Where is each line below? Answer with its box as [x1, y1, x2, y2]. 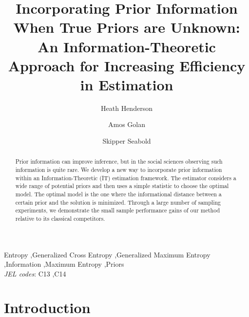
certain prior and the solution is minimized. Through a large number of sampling [15, 198, 221, 206]
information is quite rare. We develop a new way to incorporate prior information [15, 166, 222, 174]
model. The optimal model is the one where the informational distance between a [15, 190, 222, 198]
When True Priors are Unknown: [13, 17, 240, 37]
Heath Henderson [101, 103, 153, 113]
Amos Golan [108, 119, 145, 129]
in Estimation [80, 74, 173, 94]
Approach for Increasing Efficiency [8, 55, 246, 75]
